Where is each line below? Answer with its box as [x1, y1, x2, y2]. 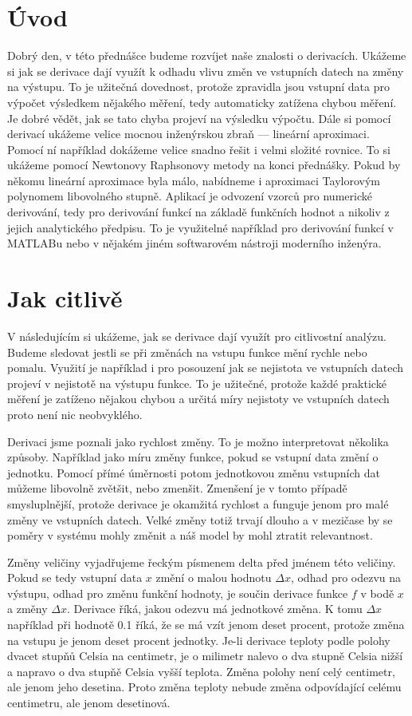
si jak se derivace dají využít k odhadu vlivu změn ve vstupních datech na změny [7, 62, 404, 79]
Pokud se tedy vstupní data [7, 569, 143, 586]
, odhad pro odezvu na [290, 569, 402, 586]
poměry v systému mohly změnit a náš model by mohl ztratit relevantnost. [7, 527, 373, 544]
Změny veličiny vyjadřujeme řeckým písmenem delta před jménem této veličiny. [7, 553, 396, 570]
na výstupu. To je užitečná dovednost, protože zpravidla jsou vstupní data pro [7, 78, 390, 95]
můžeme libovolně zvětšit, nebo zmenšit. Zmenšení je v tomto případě [7, 480, 347, 496]
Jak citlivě [7, 282, 123, 314]
